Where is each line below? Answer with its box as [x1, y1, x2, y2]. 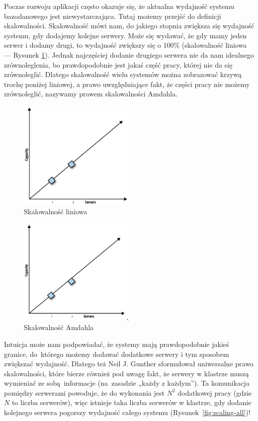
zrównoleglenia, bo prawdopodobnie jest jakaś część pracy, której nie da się [4, 59, 233, 70]
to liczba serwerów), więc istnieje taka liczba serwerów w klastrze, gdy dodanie [11, 397, 252, 408]
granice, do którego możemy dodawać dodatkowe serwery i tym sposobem [4, 348, 229, 359]
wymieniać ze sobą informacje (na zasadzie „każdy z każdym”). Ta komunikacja [4, 378, 250, 388]
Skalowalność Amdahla [24, 322, 94, 333]
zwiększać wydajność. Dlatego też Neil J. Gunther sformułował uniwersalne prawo [4, 358, 254, 369]
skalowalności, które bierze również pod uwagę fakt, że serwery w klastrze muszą [4, 368, 249, 378]
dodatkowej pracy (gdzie [177, 387, 252, 398]
